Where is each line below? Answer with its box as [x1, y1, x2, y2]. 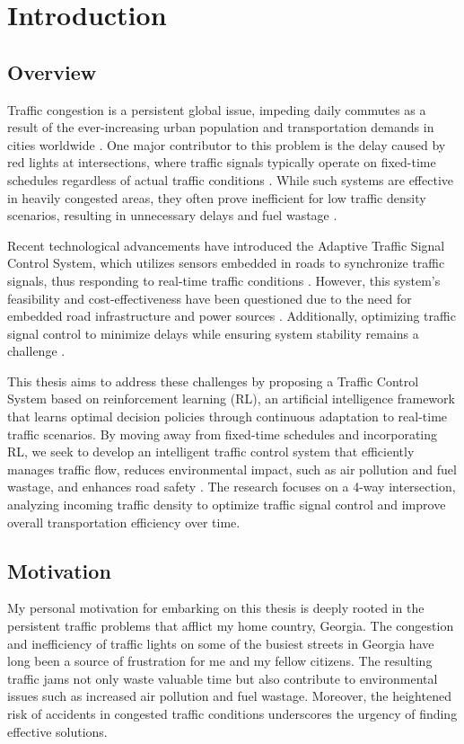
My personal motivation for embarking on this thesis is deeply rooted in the [7, 598, 425, 617]
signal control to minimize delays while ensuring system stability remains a [7, 323, 419, 342]
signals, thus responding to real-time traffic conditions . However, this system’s [7, 270, 441, 289]
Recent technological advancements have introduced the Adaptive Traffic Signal [7, 235, 445, 254]
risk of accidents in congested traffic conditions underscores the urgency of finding [7, 704, 458, 722]
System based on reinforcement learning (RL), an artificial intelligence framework [7, 389, 455, 408]
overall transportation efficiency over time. [7, 512, 241, 531]
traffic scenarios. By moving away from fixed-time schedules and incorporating [7, 424, 438, 443]
